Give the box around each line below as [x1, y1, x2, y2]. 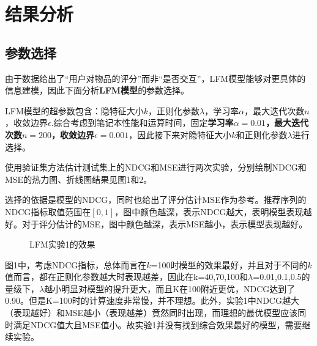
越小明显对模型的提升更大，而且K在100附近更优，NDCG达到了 [44, 282, 296, 295]
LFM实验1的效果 [29, 238, 95, 251]
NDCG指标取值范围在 [5, 205, 91, 218]
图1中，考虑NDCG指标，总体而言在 [5, 258, 147, 271]
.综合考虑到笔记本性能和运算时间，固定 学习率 [51, 116, 234, 129]
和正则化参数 [236, 128, 288, 141]
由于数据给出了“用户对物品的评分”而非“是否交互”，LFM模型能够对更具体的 [5, 72, 306, 84]
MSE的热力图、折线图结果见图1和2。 [5, 172, 152, 185]
